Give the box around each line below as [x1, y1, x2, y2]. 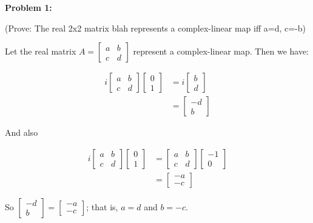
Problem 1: [5, 1, 52, 13]
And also [5, 126, 38, 139]
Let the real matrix [5, 45, 76, 58]
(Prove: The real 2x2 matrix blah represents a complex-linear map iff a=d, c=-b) [5, 21, 306, 34]
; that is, [86, 200, 118, 213]
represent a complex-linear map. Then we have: [133, 45, 309, 58]
